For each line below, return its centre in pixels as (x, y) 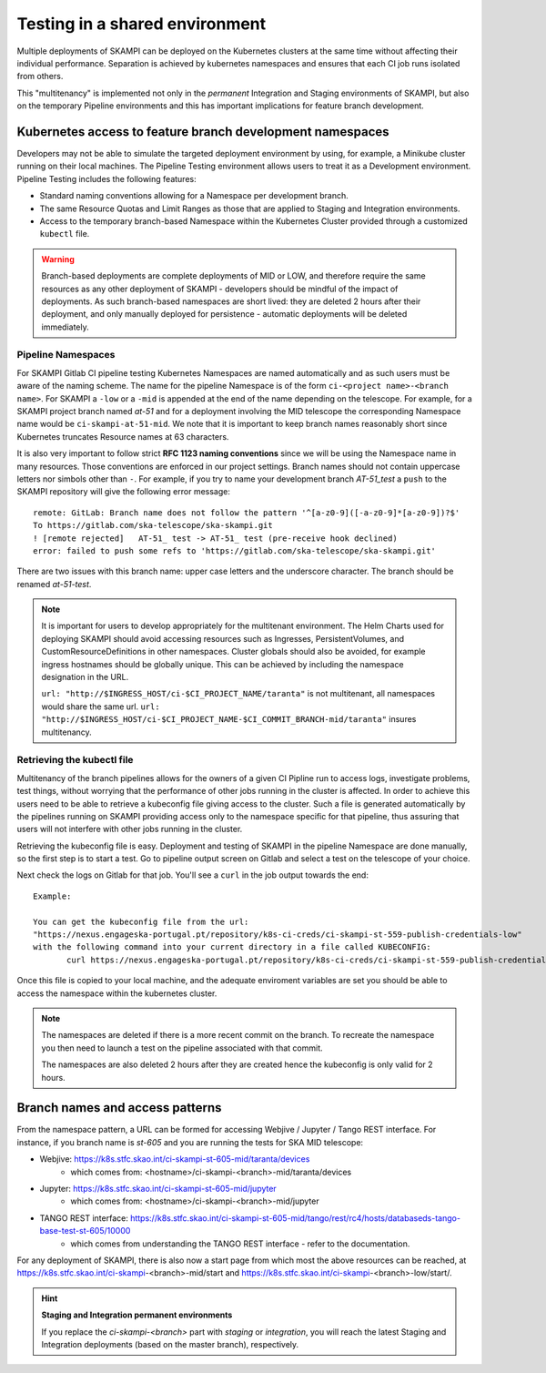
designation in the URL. (85, 677)
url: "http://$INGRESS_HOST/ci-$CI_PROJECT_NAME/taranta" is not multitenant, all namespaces (238, 694)
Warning (58, 259)
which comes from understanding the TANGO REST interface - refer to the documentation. (240, 1244)
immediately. (66, 327)
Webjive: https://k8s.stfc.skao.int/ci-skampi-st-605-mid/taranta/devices (175, 1159)
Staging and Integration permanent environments (137, 1315)
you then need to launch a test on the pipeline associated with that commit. (182, 1048)
